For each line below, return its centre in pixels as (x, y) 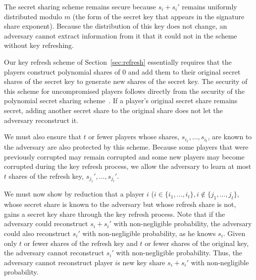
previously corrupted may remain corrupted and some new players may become (124, 156)
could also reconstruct (37, 233)
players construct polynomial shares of (62, 71)
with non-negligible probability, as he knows (149, 233)
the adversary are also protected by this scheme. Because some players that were (126, 147)
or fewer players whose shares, (134, 137)
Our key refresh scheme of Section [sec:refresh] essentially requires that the (118, 61)
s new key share (141, 262)
